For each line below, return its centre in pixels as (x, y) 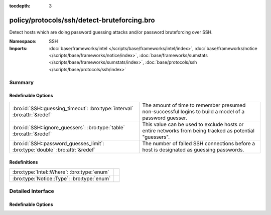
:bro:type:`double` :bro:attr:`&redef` (54, 149)
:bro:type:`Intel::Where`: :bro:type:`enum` (61, 172)
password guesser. (165, 118)
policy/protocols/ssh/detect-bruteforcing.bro (82, 20)
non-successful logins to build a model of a (193, 111)
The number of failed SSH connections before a (199, 143)
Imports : (18, 48)
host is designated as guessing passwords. (193, 149)
